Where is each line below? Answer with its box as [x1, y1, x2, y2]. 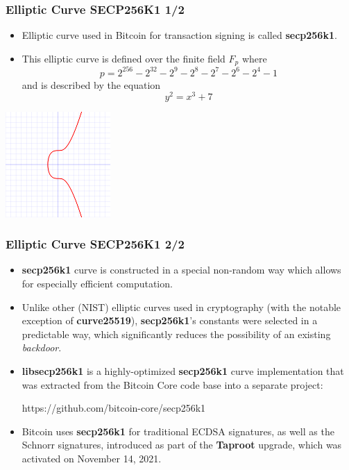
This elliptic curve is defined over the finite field [22, 51, 225, 65]
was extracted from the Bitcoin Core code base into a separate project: [22, 377, 323, 392]
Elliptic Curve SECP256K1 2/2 [6, 235, 185, 253]
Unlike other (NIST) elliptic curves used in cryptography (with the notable [22, 299, 341, 314]
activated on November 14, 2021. [22, 451, 162, 465]
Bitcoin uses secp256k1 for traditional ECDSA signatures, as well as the [22, 423, 334, 438]
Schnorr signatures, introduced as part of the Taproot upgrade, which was [22, 437, 342, 452]
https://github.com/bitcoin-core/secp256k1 [22, 401, 206, 415]
